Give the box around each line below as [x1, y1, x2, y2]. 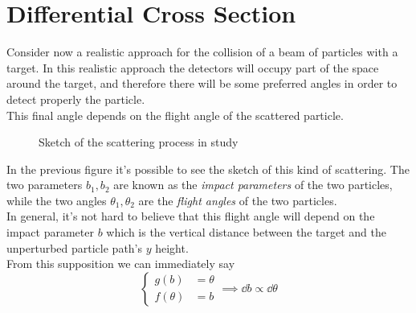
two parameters [6, 176, 83, 193]
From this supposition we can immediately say [6, 255, 235, 272]
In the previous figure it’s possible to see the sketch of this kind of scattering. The [6, 160, 410, 177]
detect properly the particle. [6, 90, 145, 107]
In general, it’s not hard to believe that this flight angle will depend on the [6, 208, 375, 224]
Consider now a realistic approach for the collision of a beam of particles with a [6, 43, 398, 60]
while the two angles [6, 192, 107, 208]
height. [155, 239, 189, 256]
